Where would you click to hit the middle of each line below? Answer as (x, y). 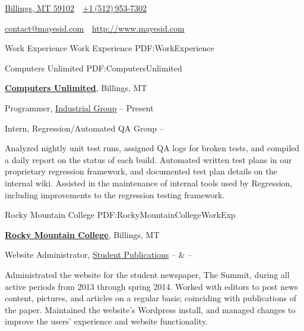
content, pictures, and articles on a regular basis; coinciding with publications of (151, 298)
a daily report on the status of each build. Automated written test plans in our (148, 159)
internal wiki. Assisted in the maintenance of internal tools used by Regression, (149, 182)
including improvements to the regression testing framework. (115, 194)
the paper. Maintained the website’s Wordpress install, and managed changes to (150, 309)
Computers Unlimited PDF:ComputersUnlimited (94, 68)
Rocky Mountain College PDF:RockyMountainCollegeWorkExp (120, 215)
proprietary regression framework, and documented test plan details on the (141, 171)
